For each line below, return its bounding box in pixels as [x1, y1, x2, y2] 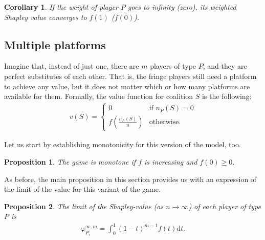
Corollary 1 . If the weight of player [4, 2, 119, 12]
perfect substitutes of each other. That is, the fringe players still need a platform [4, 70, 257, 81]
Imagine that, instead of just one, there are [4, 61, 139, 71]
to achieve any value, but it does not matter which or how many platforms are [4, 81, 250, 91]
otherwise [149, 118, 179, 126]
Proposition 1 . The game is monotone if [4, 156, 136, 167]
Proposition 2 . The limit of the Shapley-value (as [4, 201, 164, 211]
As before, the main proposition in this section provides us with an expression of [4, 173, 257, 184]
